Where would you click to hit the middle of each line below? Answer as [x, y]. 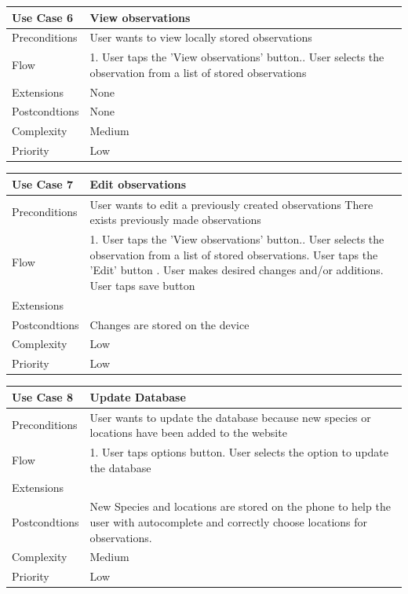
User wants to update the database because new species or [230, 417]
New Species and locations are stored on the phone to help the [240, 506]
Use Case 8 [43, 396]
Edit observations [138, 183]
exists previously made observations [175, 220]
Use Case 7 [43, 183]
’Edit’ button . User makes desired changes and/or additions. [237, 270]
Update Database [138, 396]
